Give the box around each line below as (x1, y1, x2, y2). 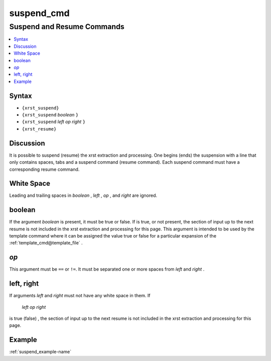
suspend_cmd (9, 8, 70, 19)
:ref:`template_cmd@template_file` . (9, 240, 83, 246)
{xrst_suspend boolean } (22, 112, 79, 118)
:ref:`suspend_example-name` (9, 349, 72, 355)
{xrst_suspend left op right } (22, 118, 85, 125)
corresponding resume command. (9, 166, 80, 172)
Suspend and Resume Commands (9, 22, 125, 31)
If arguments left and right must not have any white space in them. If (9, 293, 151, 299)
